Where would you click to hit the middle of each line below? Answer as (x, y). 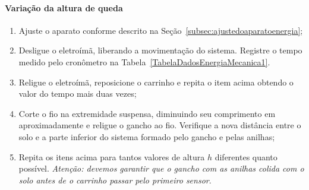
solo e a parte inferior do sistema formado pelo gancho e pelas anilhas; (147, 136)
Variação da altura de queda (64, 7)
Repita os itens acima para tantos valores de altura (112, 156)
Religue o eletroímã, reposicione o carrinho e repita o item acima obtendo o (156, 82)
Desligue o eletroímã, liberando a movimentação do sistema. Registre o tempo (160, 50)
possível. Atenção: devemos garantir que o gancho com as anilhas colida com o (161, 168)
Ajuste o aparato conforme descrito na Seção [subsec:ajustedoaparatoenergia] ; (161, 30)
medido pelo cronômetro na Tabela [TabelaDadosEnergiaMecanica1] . (144, 61)
